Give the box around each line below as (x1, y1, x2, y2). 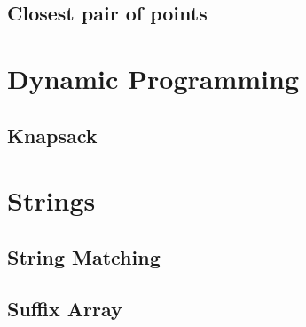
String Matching (7, 243, 161, 270)
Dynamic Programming (7, 60, 300, 96)
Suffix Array (7, 295, 122, 323)
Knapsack (7, 121, 98, 148)
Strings (7, 182, 96, 219)
